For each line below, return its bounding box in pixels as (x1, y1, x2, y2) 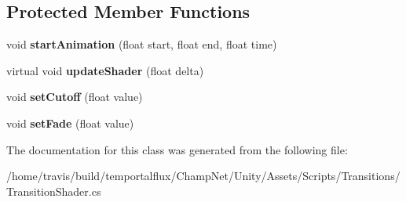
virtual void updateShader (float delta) (6, 62, 204, 78)
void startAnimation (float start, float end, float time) (6, 36, 277, 52)
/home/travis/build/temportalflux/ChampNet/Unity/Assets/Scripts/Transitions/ (6, 168, 401, 184)
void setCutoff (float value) (6, 88, 143, 105)
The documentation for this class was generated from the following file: (6, 141, 348, 157)
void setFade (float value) (6, 114, 134, 131)
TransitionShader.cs (6, 182, 101, 199)
